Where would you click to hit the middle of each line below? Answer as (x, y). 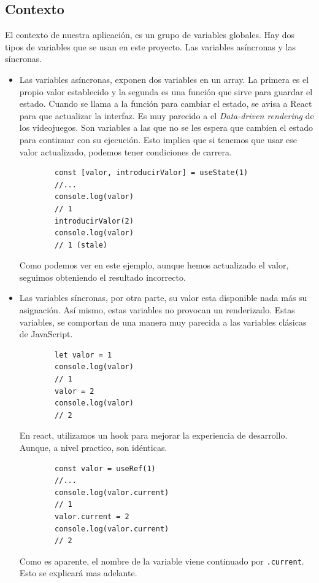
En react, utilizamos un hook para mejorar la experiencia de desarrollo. (153, 435)
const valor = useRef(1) (105, 468)
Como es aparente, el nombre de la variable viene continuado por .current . (162, 561)
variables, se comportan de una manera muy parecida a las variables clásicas (163, 322)
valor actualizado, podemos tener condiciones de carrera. (125, 151)
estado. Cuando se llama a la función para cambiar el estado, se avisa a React (166, 104)
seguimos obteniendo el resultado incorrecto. (102, 277)
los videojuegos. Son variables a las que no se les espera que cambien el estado (166, 127)
